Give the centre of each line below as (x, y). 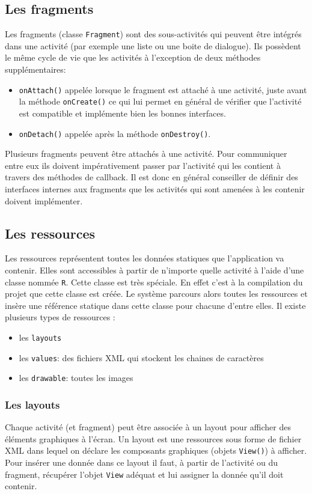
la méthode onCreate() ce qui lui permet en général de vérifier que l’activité (160, 101)
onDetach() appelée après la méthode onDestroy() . (115, 133)
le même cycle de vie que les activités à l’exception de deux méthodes (133, 57)
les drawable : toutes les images (76, 378)
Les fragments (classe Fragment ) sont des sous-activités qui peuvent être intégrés (153, 34)
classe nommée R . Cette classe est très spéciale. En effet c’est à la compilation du (154, 282)
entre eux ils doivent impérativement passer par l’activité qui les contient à (143, 165)
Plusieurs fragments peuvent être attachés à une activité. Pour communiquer (146, 154)
